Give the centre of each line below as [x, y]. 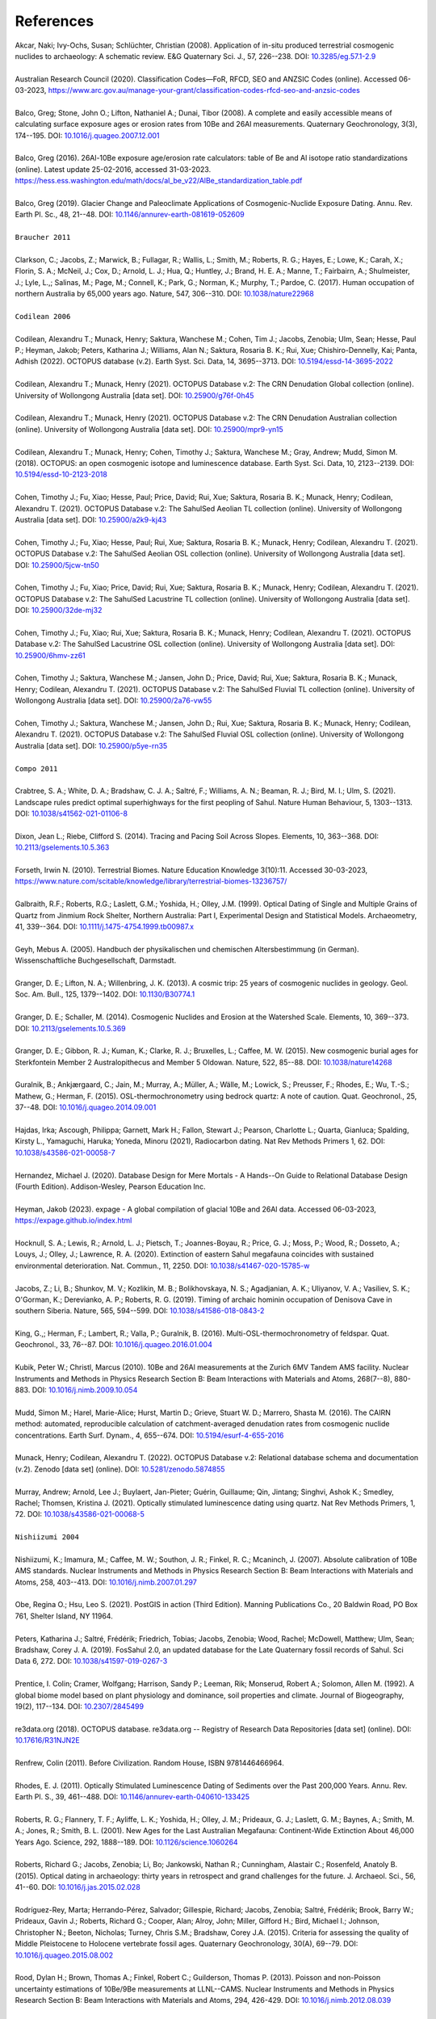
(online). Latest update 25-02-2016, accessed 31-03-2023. [113, 169]
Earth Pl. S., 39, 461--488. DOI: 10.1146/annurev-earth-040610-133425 [132, 1797]
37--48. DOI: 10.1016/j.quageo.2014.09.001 [86, 1107]
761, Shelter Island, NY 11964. [64, 1616]
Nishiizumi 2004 [47, 1537]
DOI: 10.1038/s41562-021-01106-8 [71, 814]
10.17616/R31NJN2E [47, 1740]
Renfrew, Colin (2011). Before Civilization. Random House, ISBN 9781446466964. [149, 1763]
